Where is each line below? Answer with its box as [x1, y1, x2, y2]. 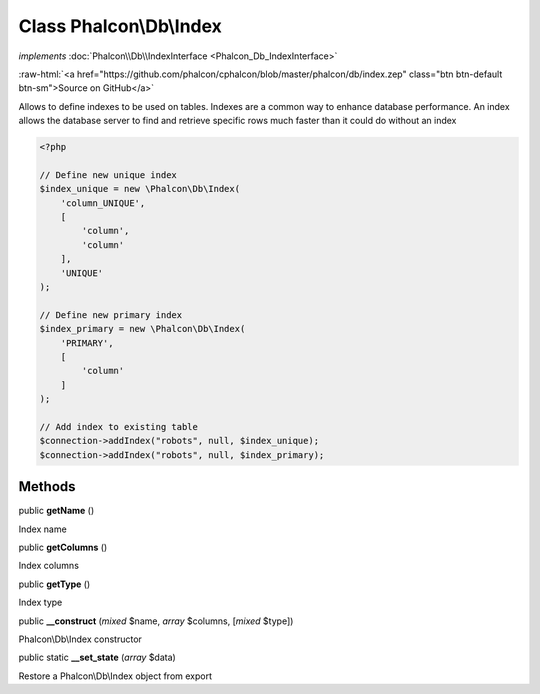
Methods [18, 478, 76, 495]
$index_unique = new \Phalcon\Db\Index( [39, 183, 240, 195]
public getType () [18, 578, 91, 590]
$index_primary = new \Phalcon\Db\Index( [39, 323, 246, 335]
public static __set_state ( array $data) [18, 651, 177, 664]
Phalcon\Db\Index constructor [18, 633, 142, 645]
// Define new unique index [39, 169, 177, 180]
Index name [18, 523, 67, 535]
